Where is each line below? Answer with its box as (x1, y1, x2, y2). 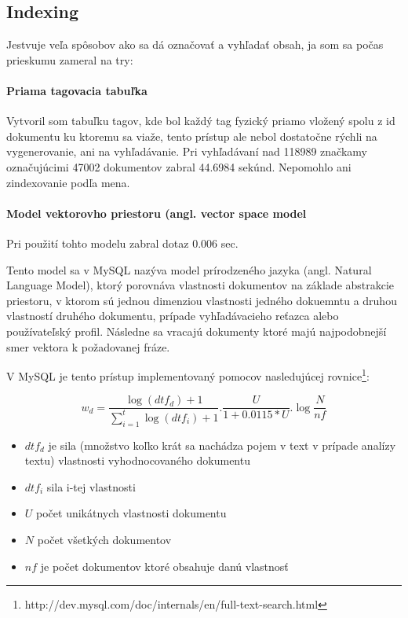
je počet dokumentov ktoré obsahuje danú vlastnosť (40, 557, 289, 574)
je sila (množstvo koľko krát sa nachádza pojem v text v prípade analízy (48, 436, 396, 453)
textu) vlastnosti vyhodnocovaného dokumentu (24, 452, 250, 469)
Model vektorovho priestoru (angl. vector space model (6, 204, 307, 221)
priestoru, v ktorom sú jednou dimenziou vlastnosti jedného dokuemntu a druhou (6, 292, 397, 308)
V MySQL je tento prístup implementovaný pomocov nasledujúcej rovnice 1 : (6, 366, 370, 384)
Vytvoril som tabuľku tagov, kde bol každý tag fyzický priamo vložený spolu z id (6, 112, 395, 129)
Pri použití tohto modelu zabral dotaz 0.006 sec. (6, 234, 239, 251)
